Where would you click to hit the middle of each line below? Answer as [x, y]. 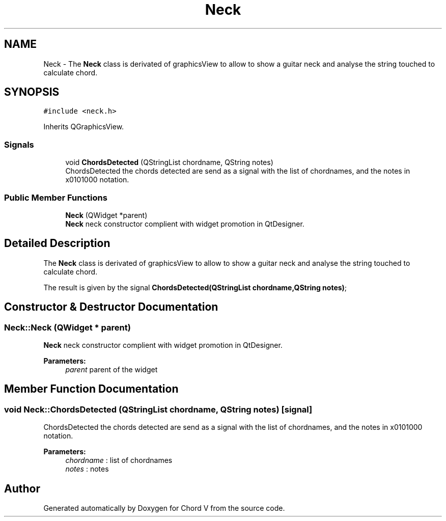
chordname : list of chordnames [119, 460]
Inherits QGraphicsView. [84, 127]
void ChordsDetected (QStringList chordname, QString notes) [169, 162]
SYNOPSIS [32, 92]
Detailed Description [57, 243]
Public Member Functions [56, 197]
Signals [19, 144]
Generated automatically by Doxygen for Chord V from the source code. [164, 508]
